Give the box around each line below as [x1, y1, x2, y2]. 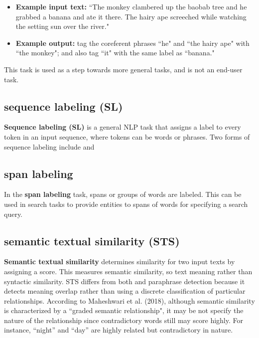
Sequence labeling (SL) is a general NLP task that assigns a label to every [4, 122, 241, 132]
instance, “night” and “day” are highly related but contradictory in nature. [4, 325, 233, 335]
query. [4, 208, 23, 219]
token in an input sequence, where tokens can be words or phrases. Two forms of [4, 131, 250, 142]
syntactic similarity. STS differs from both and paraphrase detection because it [4, 276, 245, 286]
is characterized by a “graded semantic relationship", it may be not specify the [4, 305, 244, 316]
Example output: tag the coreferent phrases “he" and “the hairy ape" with [15, 37, 250, 48]
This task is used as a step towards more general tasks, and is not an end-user [4, 64, 243, 74]
